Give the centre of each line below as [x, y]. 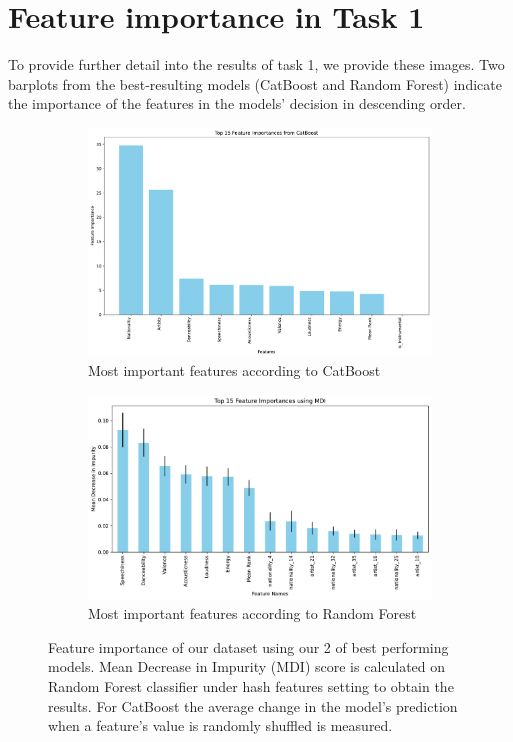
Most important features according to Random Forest [252, 613]
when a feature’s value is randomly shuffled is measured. [220, 725]
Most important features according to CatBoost [234, 370]
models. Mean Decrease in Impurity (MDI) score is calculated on [247, 666]
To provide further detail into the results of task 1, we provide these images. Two [256, 64]
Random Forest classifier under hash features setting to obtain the [251, 686]
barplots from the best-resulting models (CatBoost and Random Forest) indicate [255, 83]
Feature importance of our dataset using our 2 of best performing [248, 646]
